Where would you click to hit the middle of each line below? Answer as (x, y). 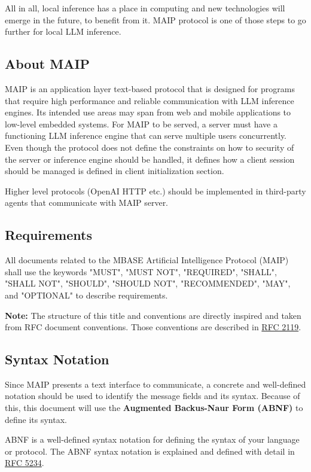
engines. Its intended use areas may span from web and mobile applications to (148, 112)
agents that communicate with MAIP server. (87, 202)
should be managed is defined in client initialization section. (115, 171)
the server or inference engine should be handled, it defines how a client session (150, 159)
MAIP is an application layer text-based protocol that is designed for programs (150, 88)
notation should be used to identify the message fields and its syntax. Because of (153, 396)
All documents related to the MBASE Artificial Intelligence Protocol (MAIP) (147, 260)
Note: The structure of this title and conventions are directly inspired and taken (153, 315)
